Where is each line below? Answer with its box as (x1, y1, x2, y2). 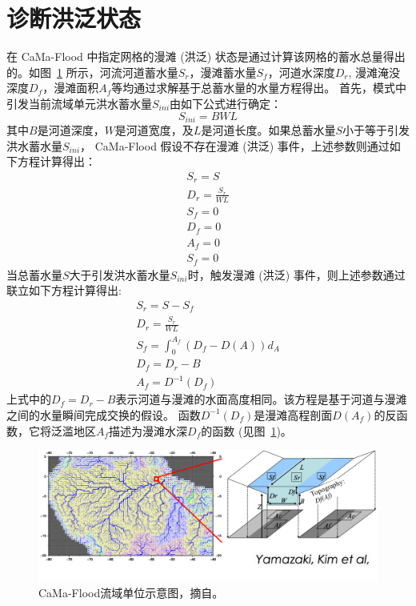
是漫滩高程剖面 (254, 406, 333, 423)
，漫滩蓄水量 (189, 63, 257, 80)
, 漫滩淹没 (348, 63, 401, 80)
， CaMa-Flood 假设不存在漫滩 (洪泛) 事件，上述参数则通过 (80, 137, 390, 154)
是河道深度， (37, 121, 105, 138)
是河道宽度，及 (114, 121, 194, 138)
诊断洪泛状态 (6, 2, 142, 34)
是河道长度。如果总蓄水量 (201, 121, 336, 138)
